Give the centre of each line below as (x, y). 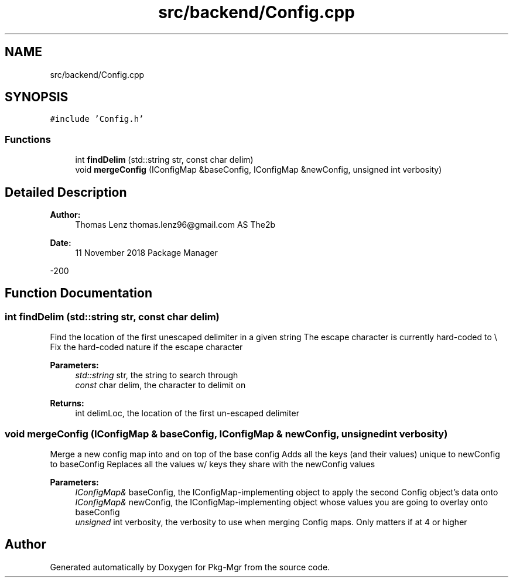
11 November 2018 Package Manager (146, 253)
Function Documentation (78, 293)
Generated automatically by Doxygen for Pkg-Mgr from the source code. (190, 567)
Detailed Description (66, 192)
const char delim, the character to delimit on (160, 385)
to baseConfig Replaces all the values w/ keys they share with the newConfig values (213, 464)
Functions (28, 139)
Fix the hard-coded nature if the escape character (146, 347)
